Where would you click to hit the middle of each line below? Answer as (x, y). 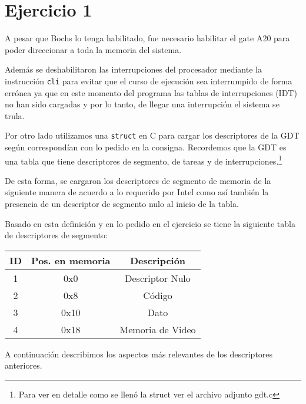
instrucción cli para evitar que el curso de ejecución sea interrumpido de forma (149, 81)
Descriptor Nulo (158, 278)
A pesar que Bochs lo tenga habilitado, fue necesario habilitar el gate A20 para (147, 38)
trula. (15, 115)
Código (158, 295)
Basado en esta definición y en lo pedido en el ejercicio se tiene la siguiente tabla (150, 223)
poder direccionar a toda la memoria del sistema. (93, 49)
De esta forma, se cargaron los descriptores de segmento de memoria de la (138, 180)
